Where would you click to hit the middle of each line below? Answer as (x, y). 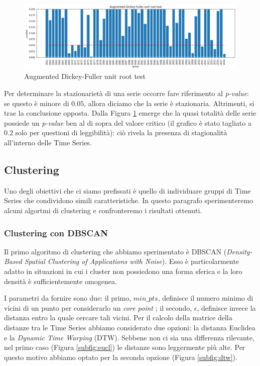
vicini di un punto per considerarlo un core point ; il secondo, (98, 307)
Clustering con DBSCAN (56, 233)
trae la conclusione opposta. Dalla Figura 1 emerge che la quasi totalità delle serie (130, 113)
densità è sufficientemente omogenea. (60, 281)
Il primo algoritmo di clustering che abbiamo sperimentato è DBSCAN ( (115, 251)
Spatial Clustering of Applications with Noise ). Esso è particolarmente (132, 261)
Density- (239, 251)
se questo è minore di (37, 103)
